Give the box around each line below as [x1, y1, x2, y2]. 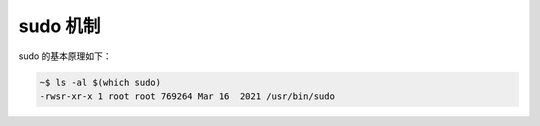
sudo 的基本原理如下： [18, 50, 112, 62]
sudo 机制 [18, 15, 101, 37]
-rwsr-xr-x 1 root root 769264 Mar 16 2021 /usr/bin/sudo [39, 90, 335, 102]
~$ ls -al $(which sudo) [39, 76, 162, 88]
